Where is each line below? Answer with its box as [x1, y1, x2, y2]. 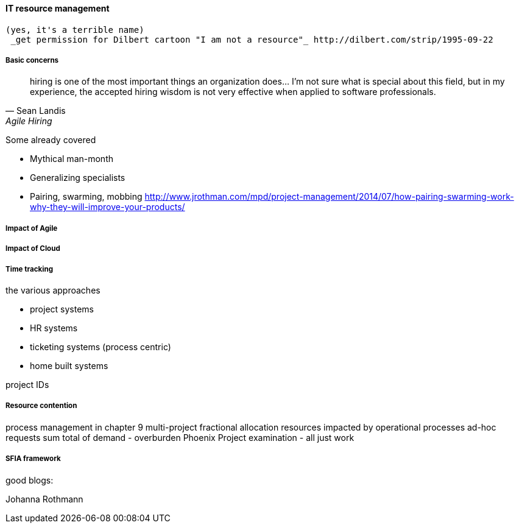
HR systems [30, 322, 78, 333]
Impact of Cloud [5, 244, 60, 253]
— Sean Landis [5, 105, 66, 116]
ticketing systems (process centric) [30, 341, 171, 352]
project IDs [5, 379, 49, 390]
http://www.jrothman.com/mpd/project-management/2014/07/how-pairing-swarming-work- [144, 191, 514, 202]
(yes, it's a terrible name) [5, 24, 144, 35]
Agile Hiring [5, 116, 52, 127]
